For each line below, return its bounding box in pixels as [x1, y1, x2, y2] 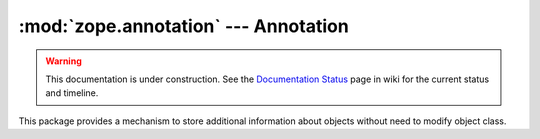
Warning [45, 55, 82, 67]
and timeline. [45, 87, 99, 99]
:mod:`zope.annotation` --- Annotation [18, 15, 349, 37]
